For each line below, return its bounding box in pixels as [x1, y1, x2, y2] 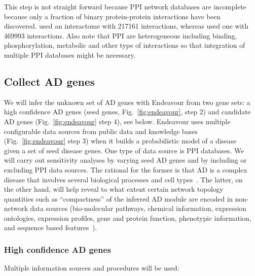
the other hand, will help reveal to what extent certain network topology [4, 184, 223, 194]
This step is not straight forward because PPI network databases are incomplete [4, 1, 247, 11]
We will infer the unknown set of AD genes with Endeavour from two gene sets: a [4, 97, 251, 107]
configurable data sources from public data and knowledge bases [4, 126, 198, 136]
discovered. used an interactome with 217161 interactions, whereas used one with [4, 21, 249, 31]
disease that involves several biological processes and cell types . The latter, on [4, 174, 243, 184]
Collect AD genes [4, 73, 95, 89]
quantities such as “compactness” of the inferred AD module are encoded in [4, 193, 233, 204]
